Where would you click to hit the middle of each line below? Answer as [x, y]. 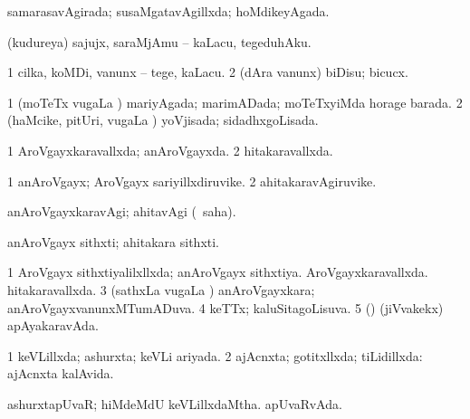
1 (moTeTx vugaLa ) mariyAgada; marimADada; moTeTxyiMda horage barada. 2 [235, 102]
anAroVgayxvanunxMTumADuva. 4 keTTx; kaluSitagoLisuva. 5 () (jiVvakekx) [225, 307]
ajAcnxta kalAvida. [61, 373]
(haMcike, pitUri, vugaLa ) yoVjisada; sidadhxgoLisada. [163, 120]
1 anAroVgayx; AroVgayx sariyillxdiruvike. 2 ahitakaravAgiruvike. [192, 181]
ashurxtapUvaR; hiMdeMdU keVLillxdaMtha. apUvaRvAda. [175, 403]
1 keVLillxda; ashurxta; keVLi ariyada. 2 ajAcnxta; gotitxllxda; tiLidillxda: [215, 355]
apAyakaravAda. [53, 325]
